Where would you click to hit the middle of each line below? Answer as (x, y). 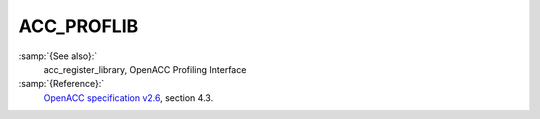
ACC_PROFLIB (78, 26)
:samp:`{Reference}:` (61, 84)
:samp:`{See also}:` (58, 56)
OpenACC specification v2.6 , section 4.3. (128, 97)
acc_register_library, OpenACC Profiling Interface (145, 69)
